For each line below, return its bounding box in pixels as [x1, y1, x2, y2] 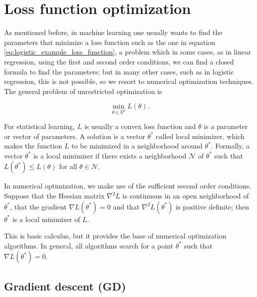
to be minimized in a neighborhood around [71, 140, 203, 151]
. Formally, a [211, 140, 250, 151]
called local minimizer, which [156, 130, 245, 141]
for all [59, 161, 77, 171]
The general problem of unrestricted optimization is [4, 85, 162, 96]
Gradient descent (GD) [4, 278, 126, 293]
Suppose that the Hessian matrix [4, 190, 105, 201]
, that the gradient [10, 201, 67, 211]
